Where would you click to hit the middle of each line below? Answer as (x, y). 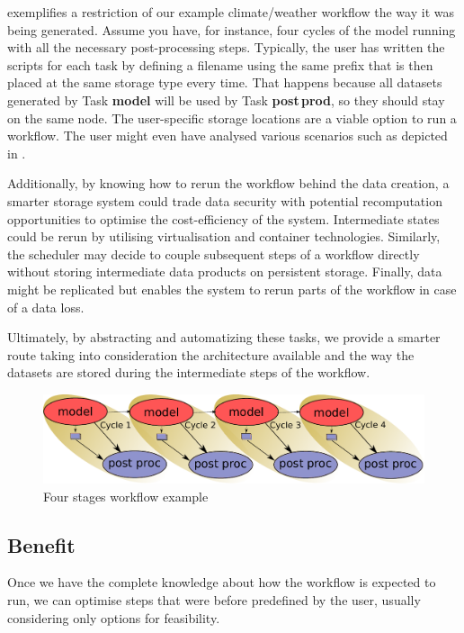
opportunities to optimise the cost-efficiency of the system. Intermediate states (223, 218)
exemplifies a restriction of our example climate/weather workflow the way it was (231, 12)
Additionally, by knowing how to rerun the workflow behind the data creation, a (228, 183)
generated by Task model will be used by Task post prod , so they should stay (226, 99)
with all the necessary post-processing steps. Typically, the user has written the (226, 47)
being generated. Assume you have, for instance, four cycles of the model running (232, 29)
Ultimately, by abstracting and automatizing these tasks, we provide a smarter (224, 337)
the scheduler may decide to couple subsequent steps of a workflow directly (214, 253)
